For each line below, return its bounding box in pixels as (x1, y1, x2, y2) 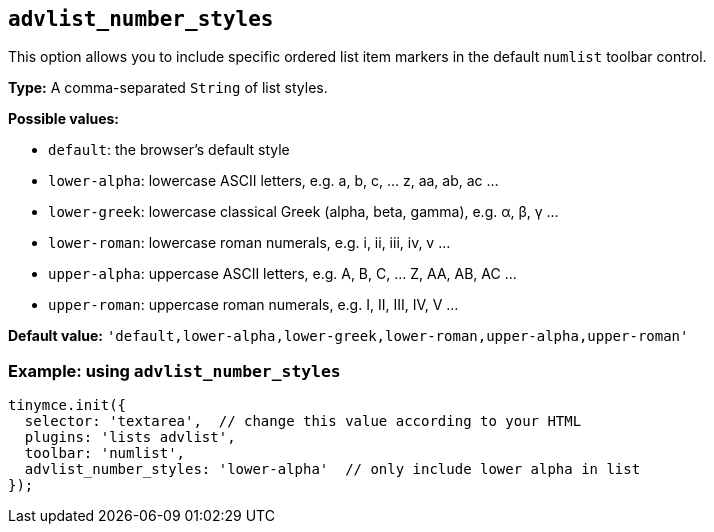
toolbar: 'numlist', (24, 445, 186, 462)
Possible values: (8, 110, 120, 128)
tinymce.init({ (8, 397, 127, 414)
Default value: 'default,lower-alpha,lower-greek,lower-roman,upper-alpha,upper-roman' (8, 327, 689, 345)
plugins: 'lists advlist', (24, 429, 236, 446)
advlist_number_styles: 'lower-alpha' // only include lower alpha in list (24, 461, 641, 478)
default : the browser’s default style (48, 141, 290, 159)
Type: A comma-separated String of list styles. (8, 79, 328, 97)
